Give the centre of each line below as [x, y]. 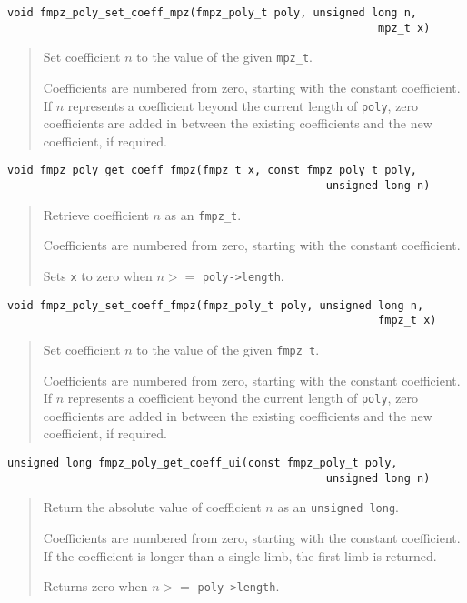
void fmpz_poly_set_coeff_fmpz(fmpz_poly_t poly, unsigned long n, [216, 305]
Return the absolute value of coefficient [152, 507]
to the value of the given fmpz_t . [228, 349]
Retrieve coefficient [96, 214]
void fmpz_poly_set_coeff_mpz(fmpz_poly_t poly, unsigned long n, [213, 13]
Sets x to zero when [98, 275]
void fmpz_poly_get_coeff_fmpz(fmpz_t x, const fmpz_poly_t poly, [213, 171]
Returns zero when [95, 586]
